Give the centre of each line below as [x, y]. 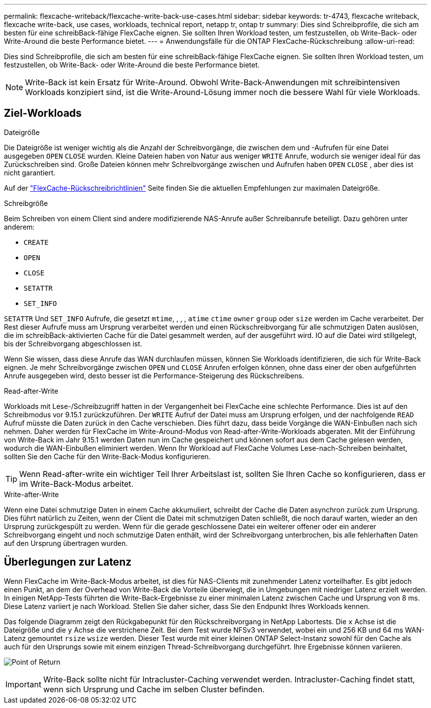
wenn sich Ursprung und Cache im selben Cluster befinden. [154, 689]
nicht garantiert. [30, 172]
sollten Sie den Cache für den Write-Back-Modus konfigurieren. [107, 456]
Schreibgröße [26, 203]
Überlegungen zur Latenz [68, 562]
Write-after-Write [31, 494]
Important [23, 684]
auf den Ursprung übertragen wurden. [66, 543]
